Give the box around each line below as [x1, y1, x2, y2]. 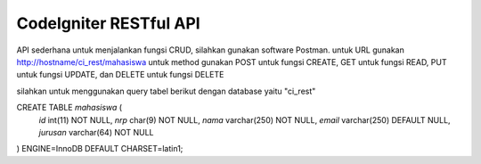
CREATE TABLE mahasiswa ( [16, 102, 123, 113]
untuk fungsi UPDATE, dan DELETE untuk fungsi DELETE [16, 70, 224, 80]
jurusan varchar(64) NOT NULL [38, 127, 155, 137]
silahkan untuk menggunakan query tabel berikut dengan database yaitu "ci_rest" [16, 86, 316, 96]
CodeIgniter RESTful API [16, 13, 200, 33]
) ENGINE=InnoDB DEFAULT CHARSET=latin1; [16, 143, 183, 154]
